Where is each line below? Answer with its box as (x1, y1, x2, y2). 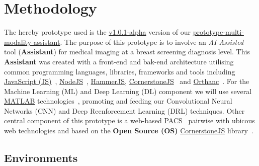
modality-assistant (4, 36, 60, 47)
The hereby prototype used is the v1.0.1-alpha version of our (4, 27, 191, 37)
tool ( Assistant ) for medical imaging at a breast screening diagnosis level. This (4, 46, 250, 57)
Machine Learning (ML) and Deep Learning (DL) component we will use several (4, 86, 252, 96)
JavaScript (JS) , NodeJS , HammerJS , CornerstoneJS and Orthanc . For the (4, 76, 249, 87)
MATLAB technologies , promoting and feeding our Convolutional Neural (4, 96, 232, 106)
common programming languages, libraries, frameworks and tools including (4, 66, 235, 76)
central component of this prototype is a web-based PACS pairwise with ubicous (4, 115, 255, 126)
